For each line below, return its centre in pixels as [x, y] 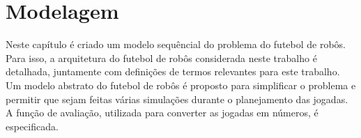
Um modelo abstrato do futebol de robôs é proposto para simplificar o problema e [181, 85]
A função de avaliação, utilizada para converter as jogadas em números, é [162, 113]
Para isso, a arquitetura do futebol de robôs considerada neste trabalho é [161, 58]
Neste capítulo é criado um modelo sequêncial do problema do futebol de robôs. [176, 44]
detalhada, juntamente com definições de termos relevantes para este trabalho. [173, 71]
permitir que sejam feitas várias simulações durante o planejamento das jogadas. [177, 99]
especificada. [32, 126]
